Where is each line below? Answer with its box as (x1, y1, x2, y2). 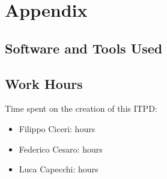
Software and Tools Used (5, 38, 163, 57)
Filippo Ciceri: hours (19, 122, 96, 135)
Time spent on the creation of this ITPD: (5, 102, 157, 115)
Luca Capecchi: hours (19, 163, 99, 175)
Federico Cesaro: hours (19, 142, 103, 155)
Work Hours (5, 74, 83, 93)
